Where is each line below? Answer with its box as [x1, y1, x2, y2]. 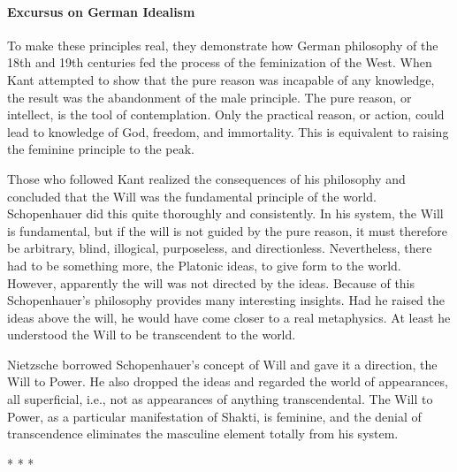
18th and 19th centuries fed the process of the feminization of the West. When [7, 53, 432, 72]
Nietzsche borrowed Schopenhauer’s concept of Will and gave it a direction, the [7, 354, 438, 373]
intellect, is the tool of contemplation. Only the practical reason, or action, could [7, 105, 445, 124]
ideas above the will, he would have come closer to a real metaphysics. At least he [7, 308, 451, 326]
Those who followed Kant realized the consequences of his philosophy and [7, 169, 406, 187]
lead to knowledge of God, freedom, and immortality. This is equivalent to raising [7, 122, 449, 141]
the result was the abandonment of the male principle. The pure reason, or [7, 88, 412, 106]
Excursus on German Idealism [7, 2, 195, 20]
